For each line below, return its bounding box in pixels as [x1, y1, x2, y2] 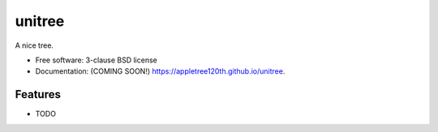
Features [15, 87, 61, 101]
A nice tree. [15, 40, 54, 50]
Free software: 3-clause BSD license [35, 55, 157, 65]
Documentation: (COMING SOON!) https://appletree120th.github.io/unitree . [35, 66, 286, 76]
